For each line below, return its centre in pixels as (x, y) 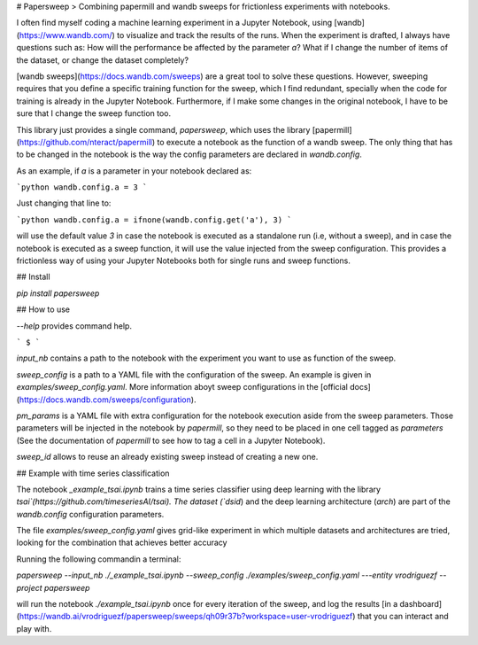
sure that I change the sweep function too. (94, 113)
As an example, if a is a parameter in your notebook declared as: (134, 171)
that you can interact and (403, 617)
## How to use (43, 309)
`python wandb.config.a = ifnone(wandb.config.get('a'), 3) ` (154, 220)
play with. (34, 628)
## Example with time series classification (93, 473)
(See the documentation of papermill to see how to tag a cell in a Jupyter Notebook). (171, 440)
